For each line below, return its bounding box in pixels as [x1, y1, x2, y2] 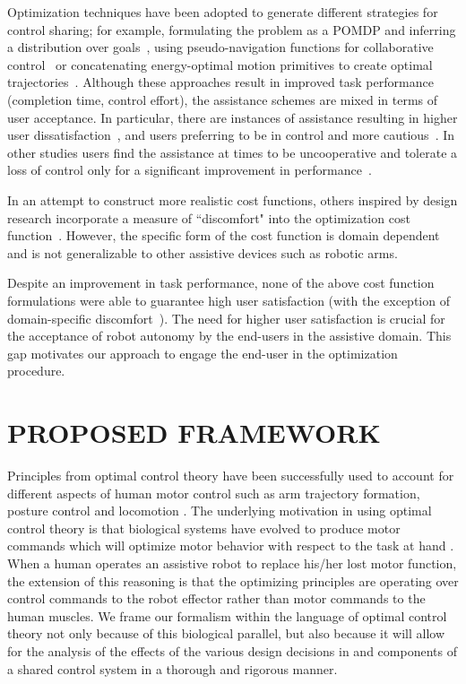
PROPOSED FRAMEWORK [7, 414, 381, 451]
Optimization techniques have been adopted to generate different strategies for [7, 3, 438, 21]
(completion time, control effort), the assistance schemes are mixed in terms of [7, 90, 438, 108]
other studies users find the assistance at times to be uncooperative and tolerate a [7, 143, 458, 161]
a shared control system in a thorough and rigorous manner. [7, 659, 338, 678]
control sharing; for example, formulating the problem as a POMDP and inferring [7, 20, 456, 39]
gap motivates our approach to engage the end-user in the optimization [7, 343, 398, 362]
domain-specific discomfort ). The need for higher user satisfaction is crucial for [7, 308, 445, 327]
